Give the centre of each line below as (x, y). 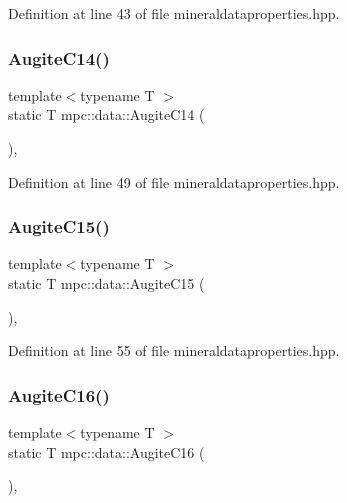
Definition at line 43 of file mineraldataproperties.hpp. (174, 13)
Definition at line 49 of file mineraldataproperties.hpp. (174, 181)
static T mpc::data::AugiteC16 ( (106, 451)
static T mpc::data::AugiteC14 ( (106, 114)
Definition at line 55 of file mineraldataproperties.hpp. (174, 350)
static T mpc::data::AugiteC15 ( (106, 283)
